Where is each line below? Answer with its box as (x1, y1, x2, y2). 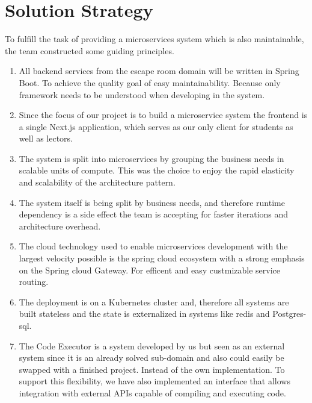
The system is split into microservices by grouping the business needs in (19, 152, 284, 164)
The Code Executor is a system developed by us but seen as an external (19, 339, 285, 352)
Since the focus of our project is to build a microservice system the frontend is (19, 108, 308, 121)
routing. (19, 275, 49, 288)
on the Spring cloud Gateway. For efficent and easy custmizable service (19, 263, 281, 276)
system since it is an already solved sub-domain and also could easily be (19, 351, 284, 364)
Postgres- (272, 307, 307, 320)
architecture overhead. (19, 219, 101, 232)
